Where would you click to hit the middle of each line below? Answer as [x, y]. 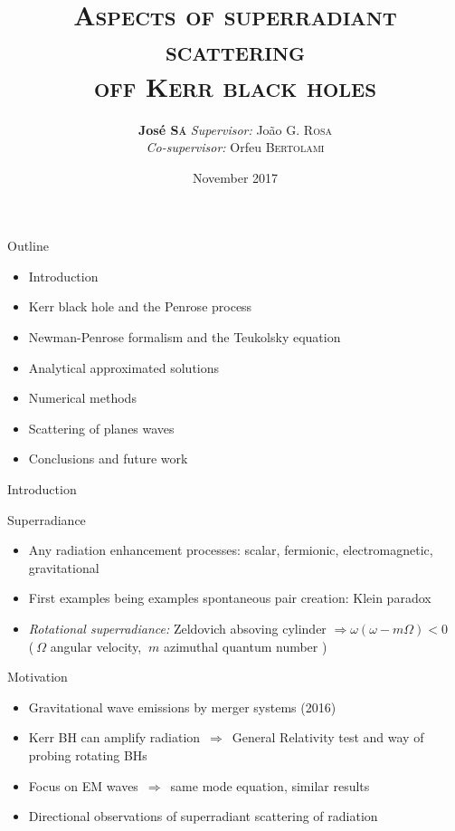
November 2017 [235, 177]
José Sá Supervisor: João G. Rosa [235, 129]
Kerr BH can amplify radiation [114, 737]
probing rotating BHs [88, 755]
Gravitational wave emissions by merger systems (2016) [182, 707]
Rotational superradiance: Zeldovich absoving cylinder [177, 628]
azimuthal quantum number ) [245, 646]
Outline [28, 246]
